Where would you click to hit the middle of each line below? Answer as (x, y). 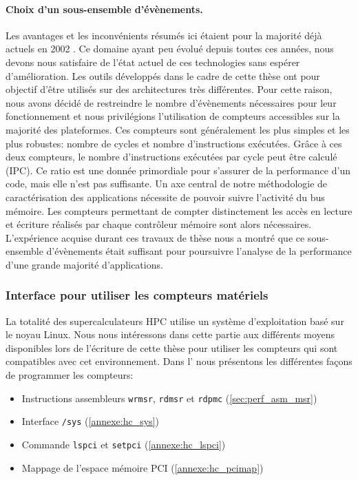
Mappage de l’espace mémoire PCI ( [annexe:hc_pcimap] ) (143, 467)
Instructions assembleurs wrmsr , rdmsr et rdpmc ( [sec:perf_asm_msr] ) (169, 398)
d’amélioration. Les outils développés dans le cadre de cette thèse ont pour (163, 75)
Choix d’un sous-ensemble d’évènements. (104, 9)
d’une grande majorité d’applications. (84, 264)
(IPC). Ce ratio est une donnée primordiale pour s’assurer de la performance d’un (178, 170)
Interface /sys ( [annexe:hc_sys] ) (90, 421)
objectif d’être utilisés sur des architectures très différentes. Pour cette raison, (169, 89)
